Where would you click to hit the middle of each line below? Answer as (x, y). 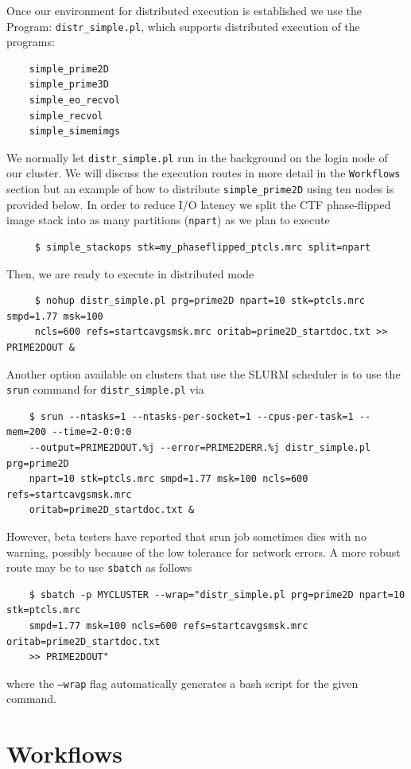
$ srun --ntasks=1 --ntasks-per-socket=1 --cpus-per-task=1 (191, 416)
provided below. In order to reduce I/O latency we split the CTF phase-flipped (199, 204)
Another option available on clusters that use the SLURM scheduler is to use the (204, 373)
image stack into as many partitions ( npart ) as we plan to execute (168, 220)
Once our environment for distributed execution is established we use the (184, 10)
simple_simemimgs (75, 132)
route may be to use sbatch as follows (99, 567)
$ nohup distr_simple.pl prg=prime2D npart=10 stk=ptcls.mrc (200, 301)
